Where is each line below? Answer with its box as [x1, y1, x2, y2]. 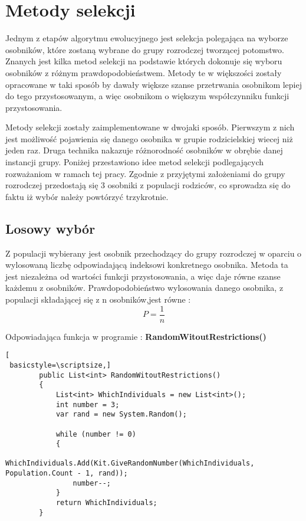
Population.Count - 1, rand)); [5, 469, 128, 478]
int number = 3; [55, 400, 120, 409]
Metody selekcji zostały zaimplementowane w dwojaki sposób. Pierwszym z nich [5, 121, 295, 133]
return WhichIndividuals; [55, 499, 157, 507]
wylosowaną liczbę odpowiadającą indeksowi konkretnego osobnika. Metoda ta [5, 258, 288, 271]
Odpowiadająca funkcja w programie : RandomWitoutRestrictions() [5, 330, 266, 342]
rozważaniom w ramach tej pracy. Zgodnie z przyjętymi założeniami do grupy [5, 167, 285, 179]
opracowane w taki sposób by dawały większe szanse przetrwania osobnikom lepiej [5, 78, 302, 90]
